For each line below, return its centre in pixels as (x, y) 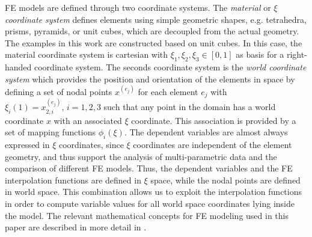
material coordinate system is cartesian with (87, 54)
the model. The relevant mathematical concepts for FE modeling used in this (147, 215)
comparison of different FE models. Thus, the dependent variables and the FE (149, 168)
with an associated (88, 120)
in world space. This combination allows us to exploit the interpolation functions (153, 192)
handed (18, 67)
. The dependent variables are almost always (206, 132)
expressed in (27, 144)
